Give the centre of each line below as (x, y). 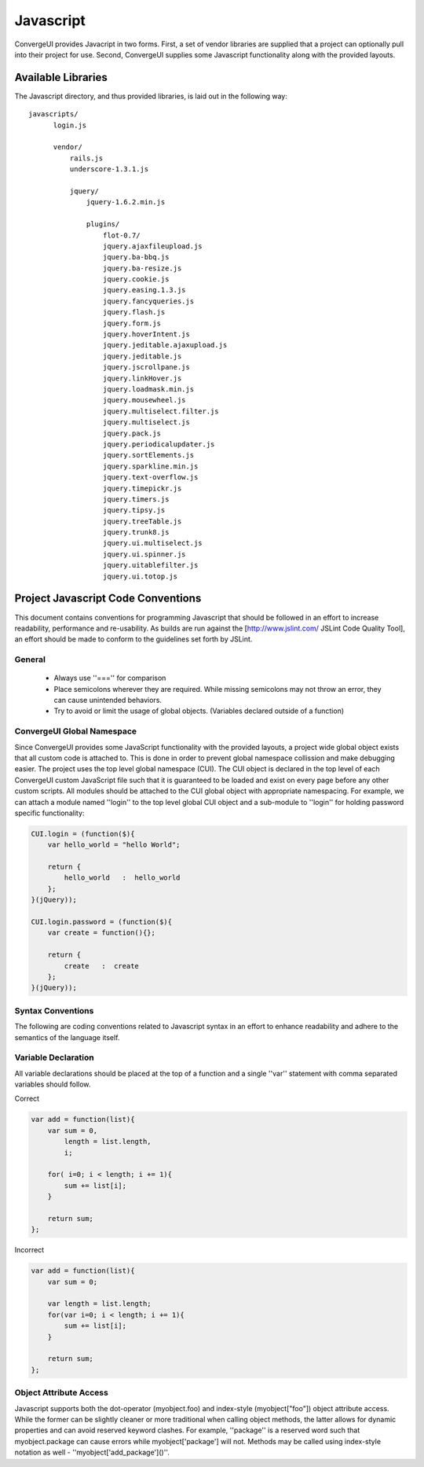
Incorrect (29, 1250)
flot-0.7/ (121, 235)
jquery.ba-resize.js (142, 268)
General (30, 660)
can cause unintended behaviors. (108, 700)
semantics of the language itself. (67, 1037)
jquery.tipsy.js (134, 510)
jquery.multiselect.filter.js (161, 411)
